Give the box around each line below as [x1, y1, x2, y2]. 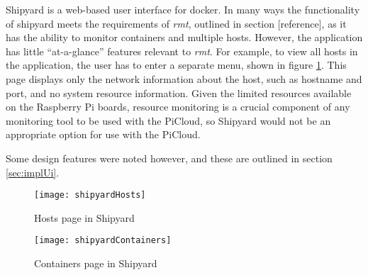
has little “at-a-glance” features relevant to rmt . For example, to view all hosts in [6, 43, 358, 58]
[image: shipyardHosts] [34, 190, 146, 201]
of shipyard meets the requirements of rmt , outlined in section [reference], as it [6, 16, 347, 30]
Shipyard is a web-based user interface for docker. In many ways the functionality [6, 2, 360, 16]
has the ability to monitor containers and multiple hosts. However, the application [6, 30, 363, 45]
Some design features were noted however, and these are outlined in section [6, 150, 333, 165]
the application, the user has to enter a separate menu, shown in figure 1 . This [6, 57, 347, 72]
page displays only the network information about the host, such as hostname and [6, 71, 362, 86]
